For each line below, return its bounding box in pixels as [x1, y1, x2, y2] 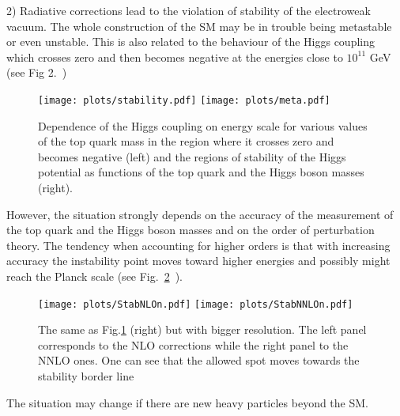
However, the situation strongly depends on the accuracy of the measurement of [6, 206, 394, 222]
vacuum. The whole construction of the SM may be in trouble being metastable [6, 17, 392, 34]
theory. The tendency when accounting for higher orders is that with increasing [6, 236, 391, 253]
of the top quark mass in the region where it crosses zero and [38, 133, 334, 149]
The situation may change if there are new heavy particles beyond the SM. [6, 394, 368, 410]
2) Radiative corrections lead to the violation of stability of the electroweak [6, 2, 371, 18]
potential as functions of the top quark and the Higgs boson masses [38, 164, 364, 180]
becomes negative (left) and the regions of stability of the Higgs [38, 148, 346, 165]
